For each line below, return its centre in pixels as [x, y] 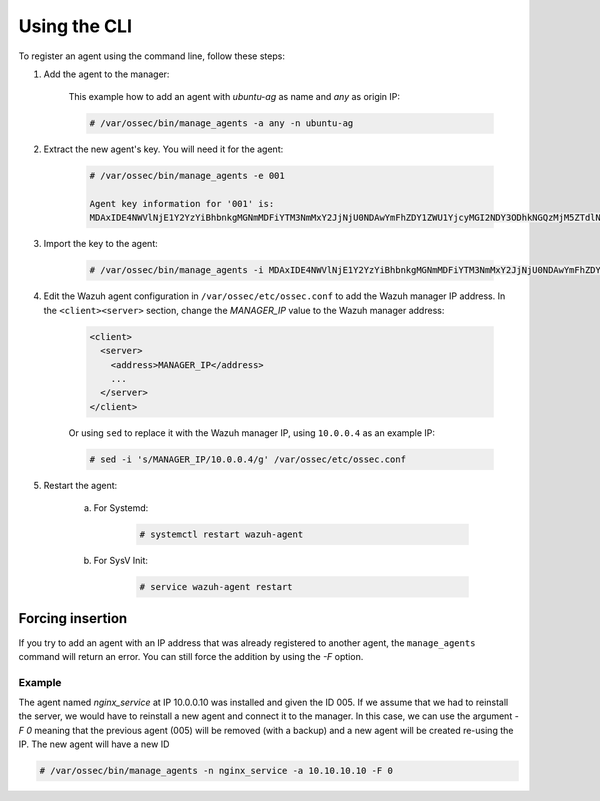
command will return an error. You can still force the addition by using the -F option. [191, 656]
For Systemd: [121, 508]
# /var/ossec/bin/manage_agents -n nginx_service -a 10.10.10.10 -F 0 [216, 771]
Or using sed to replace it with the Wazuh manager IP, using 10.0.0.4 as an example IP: [251, 432]
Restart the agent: [80, 485]
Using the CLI [75, 26]
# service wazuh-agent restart [216, 587]
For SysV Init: [121, 561]
